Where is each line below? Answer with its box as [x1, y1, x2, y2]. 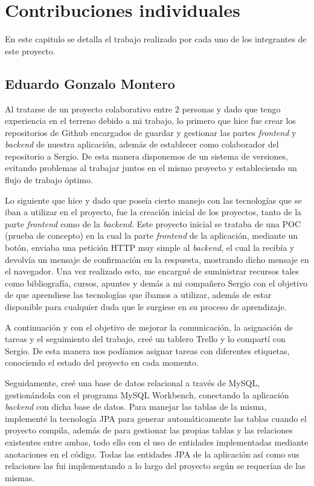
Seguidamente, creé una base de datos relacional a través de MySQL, [5, 376, 260, 389]
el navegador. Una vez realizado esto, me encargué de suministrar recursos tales [5, 265, 299, 277]
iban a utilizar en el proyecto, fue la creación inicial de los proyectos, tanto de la [5, 206, 302, 218]
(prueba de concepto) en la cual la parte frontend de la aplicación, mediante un [5, 229, 298, 242]
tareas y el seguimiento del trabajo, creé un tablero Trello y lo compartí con [5, 332, 286, 345]
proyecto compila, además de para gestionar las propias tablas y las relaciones [5, 424, 293, 436]
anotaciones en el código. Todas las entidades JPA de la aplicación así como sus [5, 447, 300, 460]
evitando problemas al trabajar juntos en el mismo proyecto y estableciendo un [5, 161, 297, 174]
